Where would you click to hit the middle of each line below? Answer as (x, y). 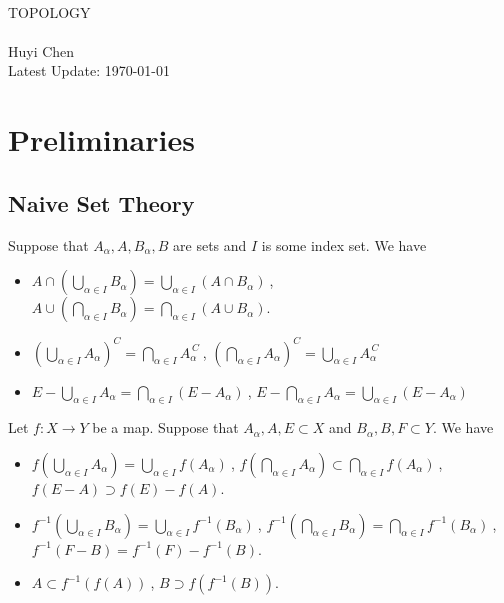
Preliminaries (101, 139)
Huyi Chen (41, 50)
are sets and (210, 244)
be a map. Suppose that (165, 427)
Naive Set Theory (101, 202)
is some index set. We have (344, 244)
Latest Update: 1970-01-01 (89, 70)
